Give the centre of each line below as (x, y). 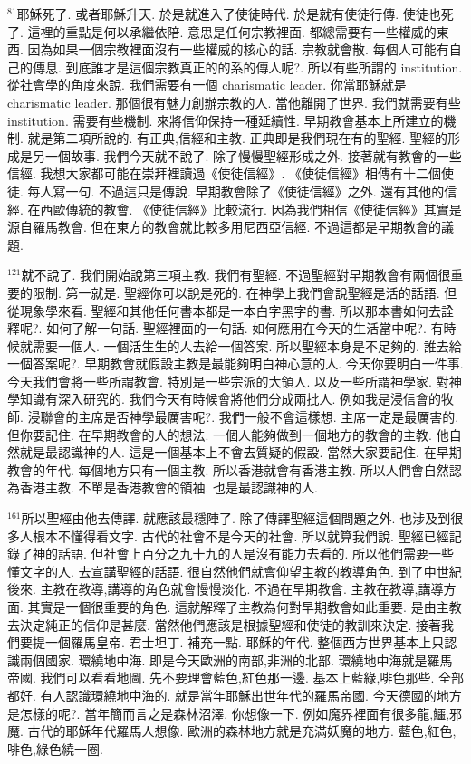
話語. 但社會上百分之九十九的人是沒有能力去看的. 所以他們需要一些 (256, 554)
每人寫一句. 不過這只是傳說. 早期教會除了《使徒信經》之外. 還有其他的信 (242, 191)
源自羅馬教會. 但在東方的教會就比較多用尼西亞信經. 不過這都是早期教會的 (225, 227)
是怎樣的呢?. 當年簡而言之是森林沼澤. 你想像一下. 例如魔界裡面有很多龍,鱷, (229, 713)
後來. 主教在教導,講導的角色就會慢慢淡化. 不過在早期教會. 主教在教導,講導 (226, 589)
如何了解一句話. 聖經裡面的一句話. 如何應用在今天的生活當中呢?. (236, 328)
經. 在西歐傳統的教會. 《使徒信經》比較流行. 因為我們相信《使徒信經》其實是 (235, 209)
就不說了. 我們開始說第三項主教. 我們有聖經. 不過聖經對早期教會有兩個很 (236, 275)
